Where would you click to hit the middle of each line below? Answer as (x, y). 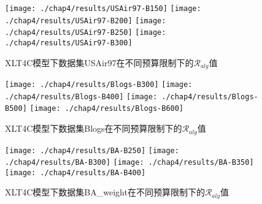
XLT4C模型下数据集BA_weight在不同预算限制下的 (105, 192)
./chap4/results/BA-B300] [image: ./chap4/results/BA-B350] (129, 163)
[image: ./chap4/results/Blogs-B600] (107, 109)
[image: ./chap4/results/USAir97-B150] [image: (103, 9)
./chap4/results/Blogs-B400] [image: (81, 96)
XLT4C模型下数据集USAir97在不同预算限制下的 (99, 62)
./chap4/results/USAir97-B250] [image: (86, 33)
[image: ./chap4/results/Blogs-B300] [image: (99, 85)
